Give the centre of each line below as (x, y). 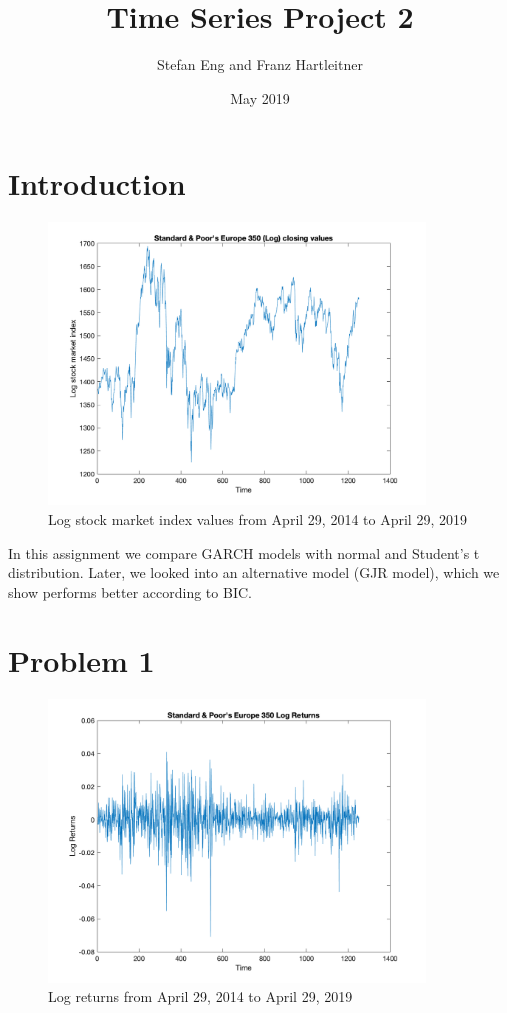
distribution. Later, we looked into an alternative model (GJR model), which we (254, 572)
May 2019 (260, 97)
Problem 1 (81, 660)
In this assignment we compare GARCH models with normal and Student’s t (244, 552)
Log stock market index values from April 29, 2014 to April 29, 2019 (257, 518)
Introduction (97, 183)
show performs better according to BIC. (130, 591)
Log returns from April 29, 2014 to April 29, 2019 (200, 996)
